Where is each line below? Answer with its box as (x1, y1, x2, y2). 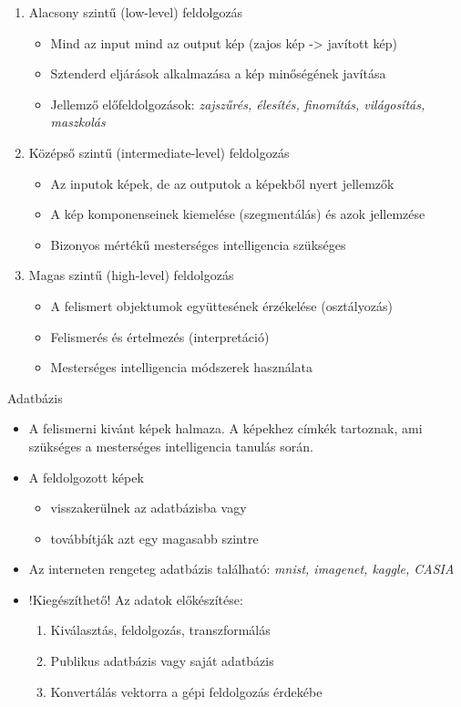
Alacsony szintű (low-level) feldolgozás (28, 3, 243, 21)
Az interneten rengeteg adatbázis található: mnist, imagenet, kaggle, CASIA (28, 559, 455, 578)
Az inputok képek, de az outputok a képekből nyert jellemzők (50, 173, 394, 192)
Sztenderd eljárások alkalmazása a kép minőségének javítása (50, 64, 386, 83)
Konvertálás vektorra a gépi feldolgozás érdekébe (50, 681, 323, 701)
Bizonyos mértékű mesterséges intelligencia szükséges (50, 234, 346, 254)
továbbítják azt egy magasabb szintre (50, 528, 259, 547)
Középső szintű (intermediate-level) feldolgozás (28, 142, 290, 161)
